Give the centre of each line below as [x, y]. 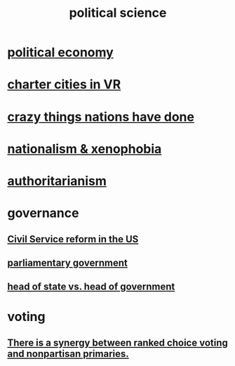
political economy [60, 52]
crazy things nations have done [101, 117]
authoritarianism [57, 181]
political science [118, 13]
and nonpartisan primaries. [68, 354]
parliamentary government [68, 262]
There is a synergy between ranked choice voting [117, 342]
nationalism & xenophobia [85, 149]
